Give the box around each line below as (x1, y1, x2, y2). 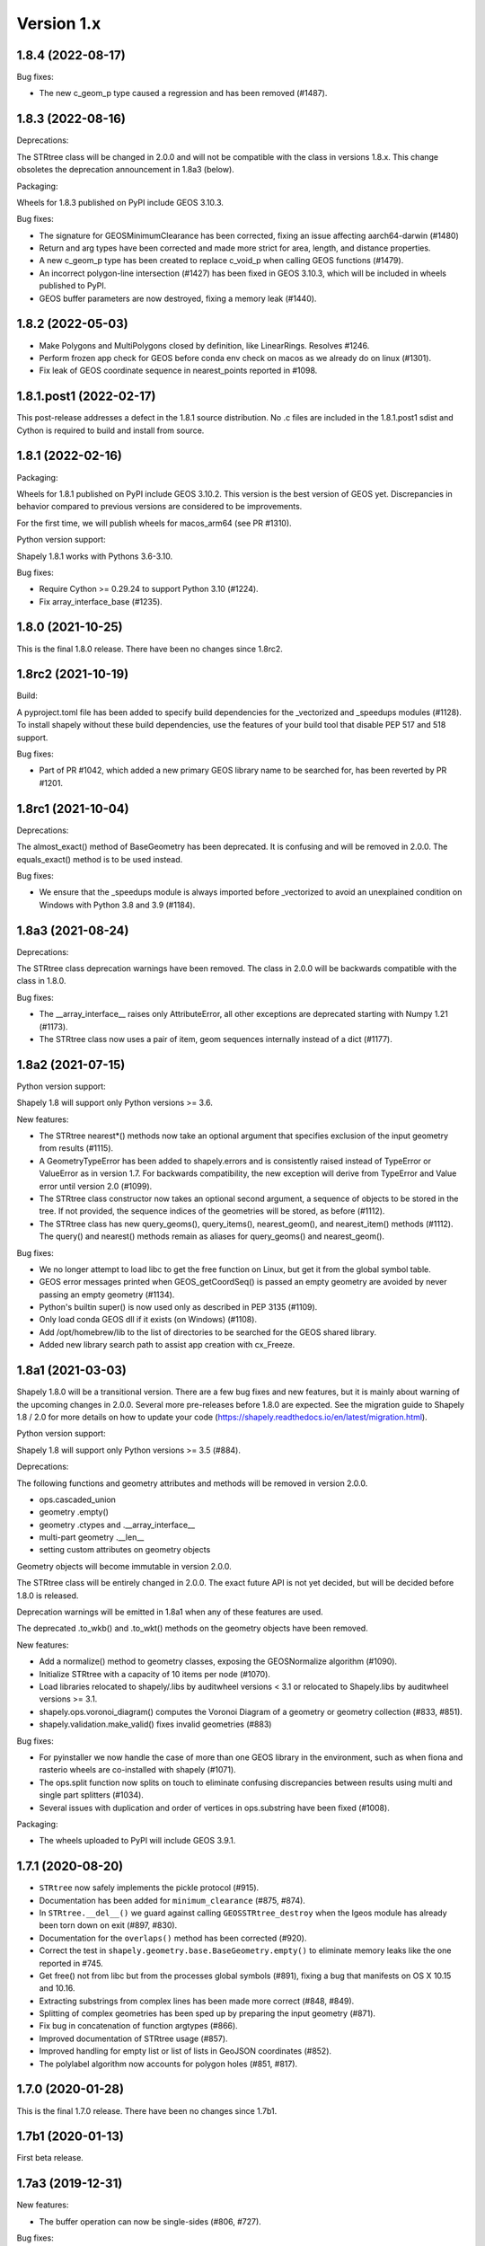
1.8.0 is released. (16, 1590, 79, 1601)
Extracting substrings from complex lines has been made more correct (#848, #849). (39, 1995, 355, 2006)
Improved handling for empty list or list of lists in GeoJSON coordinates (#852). (39, 2046, 332, 2056)
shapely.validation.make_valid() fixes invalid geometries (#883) (39, 1719, 272, 1729)
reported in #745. (39, 1958, 103, 1968)
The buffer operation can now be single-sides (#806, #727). (39, 2215, 262, 2227)
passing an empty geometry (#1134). (39, 1289, 175, 1300)
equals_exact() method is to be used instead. (16, 853, 183, 864)
